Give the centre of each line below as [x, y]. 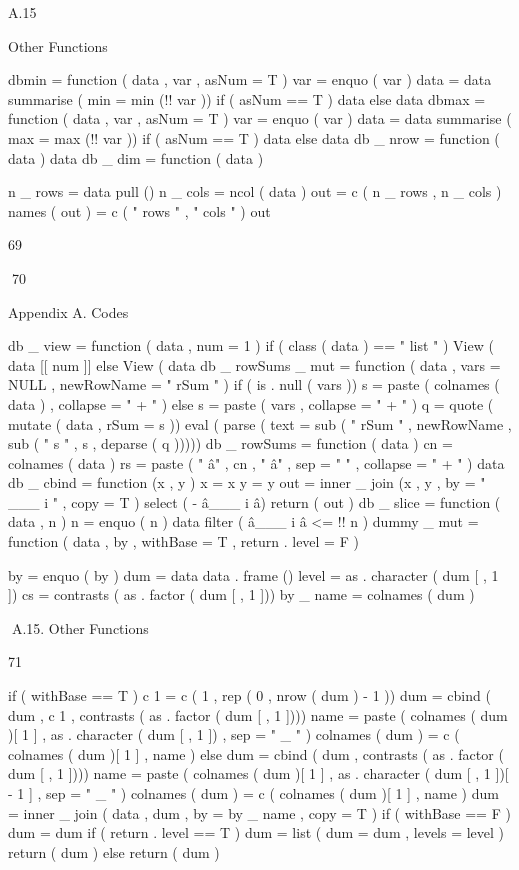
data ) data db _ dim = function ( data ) [136, 157]
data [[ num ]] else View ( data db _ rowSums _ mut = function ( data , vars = [254, 364]
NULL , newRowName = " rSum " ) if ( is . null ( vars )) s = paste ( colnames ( [254, 384]
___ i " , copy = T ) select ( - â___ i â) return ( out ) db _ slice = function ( [254, 501]
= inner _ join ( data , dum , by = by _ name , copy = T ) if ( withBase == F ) [259, 812]
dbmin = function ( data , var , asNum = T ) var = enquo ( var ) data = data [250, 79]
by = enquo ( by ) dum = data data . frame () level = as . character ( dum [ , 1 [253, 574]
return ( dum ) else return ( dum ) [114, 851]
